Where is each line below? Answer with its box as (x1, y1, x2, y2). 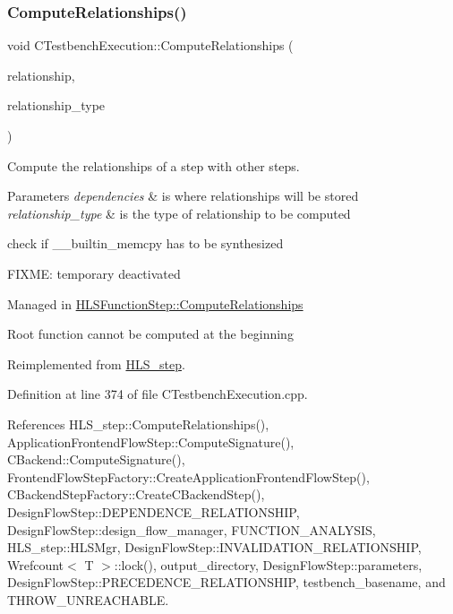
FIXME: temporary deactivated (7, 264, 181, 282)
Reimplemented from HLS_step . (7, 354, 185, 373)
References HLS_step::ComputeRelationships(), (7, 414, 269, 433)
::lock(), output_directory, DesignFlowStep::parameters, (114, 555, 423, 574)
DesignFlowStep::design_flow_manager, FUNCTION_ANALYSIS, (7, 520, 376, 539)
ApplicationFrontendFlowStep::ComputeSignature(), (7, 432, 295, 451)
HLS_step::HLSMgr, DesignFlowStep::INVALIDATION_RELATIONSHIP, (7, 538, 422, 557)
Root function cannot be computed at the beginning (7, 324, 294, 343)
